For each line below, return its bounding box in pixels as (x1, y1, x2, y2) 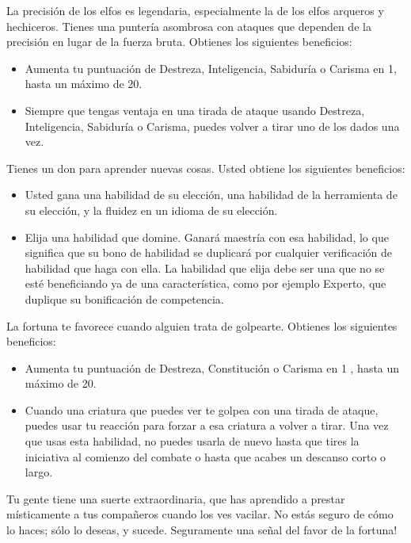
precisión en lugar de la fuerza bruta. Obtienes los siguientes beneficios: (6, 33, 352, 50)
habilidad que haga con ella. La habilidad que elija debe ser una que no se (25, 259, 385, 276)
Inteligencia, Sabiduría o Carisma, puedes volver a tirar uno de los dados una (25, 117, 400, 134)
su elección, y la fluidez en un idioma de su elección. (25, 201, 278, 218)
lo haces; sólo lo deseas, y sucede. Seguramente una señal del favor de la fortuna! (6, 522, 398, 538)
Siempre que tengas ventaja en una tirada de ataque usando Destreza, (25, 101, 365, 118)
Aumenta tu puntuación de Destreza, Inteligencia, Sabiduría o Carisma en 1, (25, 59, 397, 76)
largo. (25, 464, 53, 480)
